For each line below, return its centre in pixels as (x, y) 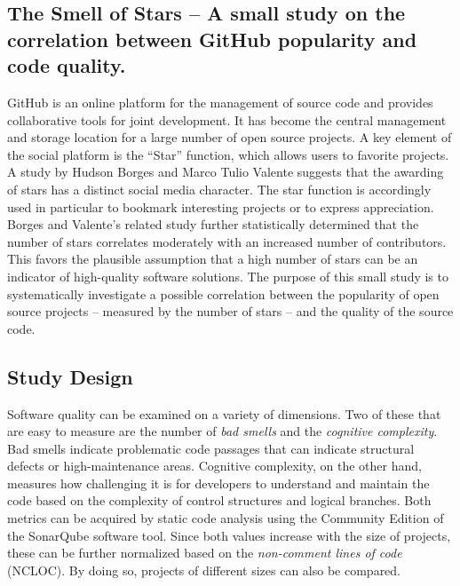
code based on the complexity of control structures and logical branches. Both (219, 500)
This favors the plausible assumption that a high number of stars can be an (213, 259)
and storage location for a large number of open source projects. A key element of (230, 137)
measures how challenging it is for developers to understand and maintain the (218, 483)
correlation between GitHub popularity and (212, 39)
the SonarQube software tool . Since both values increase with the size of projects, (229, 535)
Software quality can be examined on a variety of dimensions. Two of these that (224, 413)
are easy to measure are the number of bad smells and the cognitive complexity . (222, 431)
